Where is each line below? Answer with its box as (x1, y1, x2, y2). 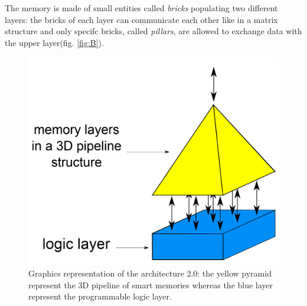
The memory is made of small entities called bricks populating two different (5, 2, 278, 14)
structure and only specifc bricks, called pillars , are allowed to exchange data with (5, 25, 302, 37)
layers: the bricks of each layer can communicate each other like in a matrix (5, 13, 278, 25)
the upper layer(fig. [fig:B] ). (5, 36, 104, 48)
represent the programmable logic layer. (28, 290, 172, 302)
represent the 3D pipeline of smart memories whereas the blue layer (28, 278, 273, 291)
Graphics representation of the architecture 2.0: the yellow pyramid (28, 267, 272, 279)
